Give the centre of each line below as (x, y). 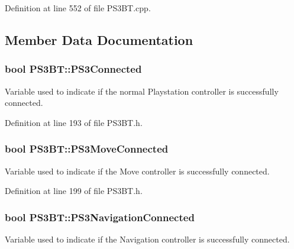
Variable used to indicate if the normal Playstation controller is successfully (142, 91)
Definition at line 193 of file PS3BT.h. (74, 122)
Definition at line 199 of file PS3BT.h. (74, 191)
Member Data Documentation (99, 39)
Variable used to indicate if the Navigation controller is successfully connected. (147, 239)
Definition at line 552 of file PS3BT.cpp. (78, 8)
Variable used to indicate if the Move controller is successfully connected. (137, 171)
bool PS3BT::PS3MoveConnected (87, 149)
